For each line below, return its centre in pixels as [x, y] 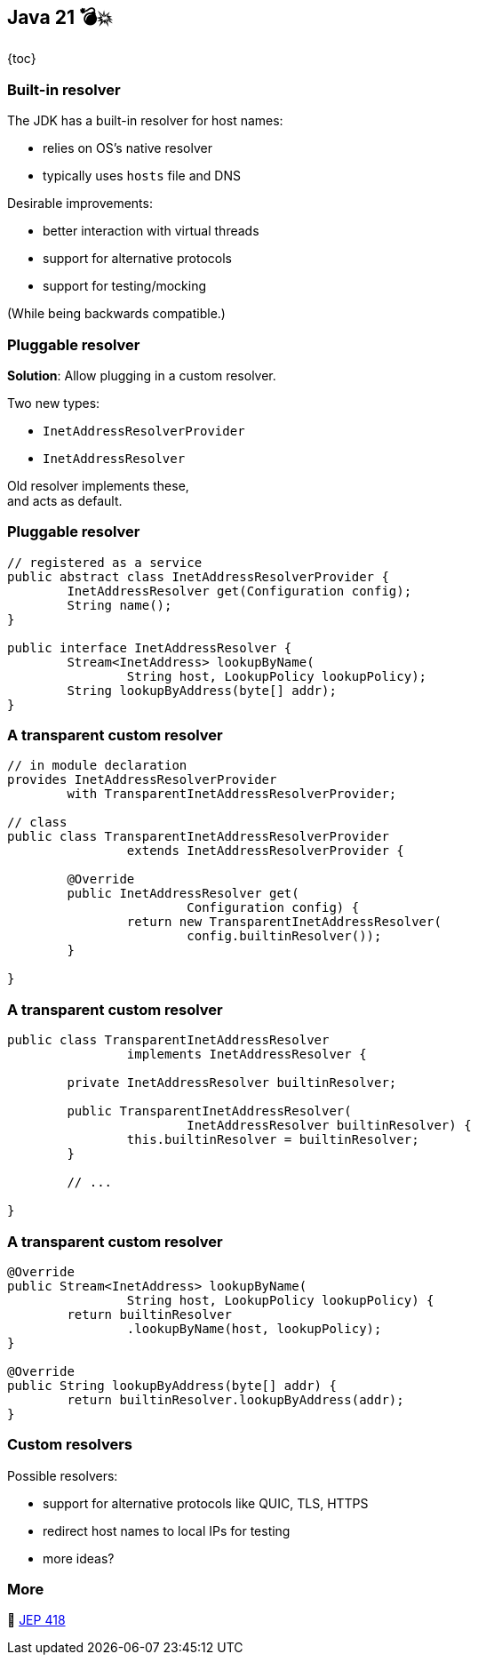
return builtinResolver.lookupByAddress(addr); [235, 1399]
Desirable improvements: [80, 204]
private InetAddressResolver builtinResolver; [232, 1083]
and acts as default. [65, 500]
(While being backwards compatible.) [116, 314]
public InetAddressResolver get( [183, 894]
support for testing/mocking [125, 286]
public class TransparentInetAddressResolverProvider [198, 837]
